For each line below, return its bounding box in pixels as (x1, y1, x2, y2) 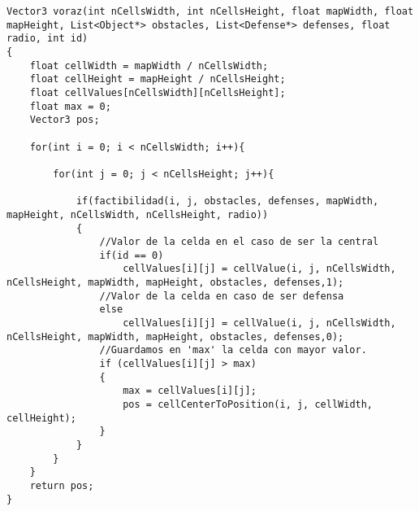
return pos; (29, 479, 94, 491)
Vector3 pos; (29, 114, 100, 126)
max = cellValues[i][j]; (123, 385, 257, 397)
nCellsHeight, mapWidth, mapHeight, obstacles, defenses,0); (6, 330, 344, 343)
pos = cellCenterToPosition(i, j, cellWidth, (123, 399, 374, 411)
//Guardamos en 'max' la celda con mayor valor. (99, 344, 367, 356)
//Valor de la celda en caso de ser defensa (99, 290, 344, 302)
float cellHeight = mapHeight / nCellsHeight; (29, 73, 286, 85)
